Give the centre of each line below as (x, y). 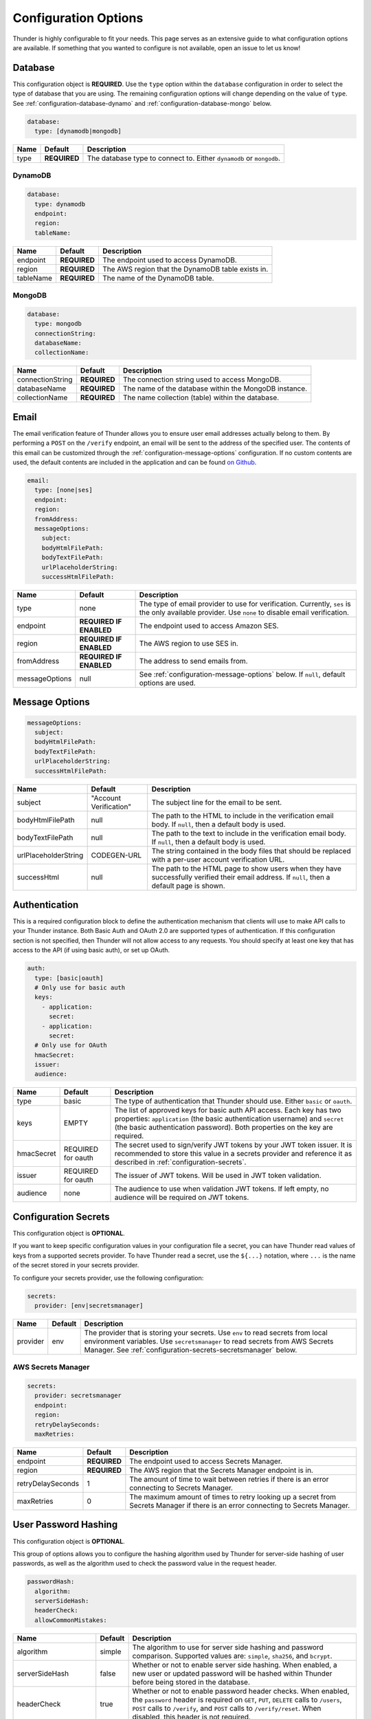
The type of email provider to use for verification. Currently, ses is (245, 604)
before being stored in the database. (191, 1682)
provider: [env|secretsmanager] (89, 1305)
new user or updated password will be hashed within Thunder (232, 1673)
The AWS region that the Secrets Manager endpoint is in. (222, 1470)
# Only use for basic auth (80, 987)
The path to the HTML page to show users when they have (246, 868)
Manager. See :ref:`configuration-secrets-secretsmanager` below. (191, 1350)
